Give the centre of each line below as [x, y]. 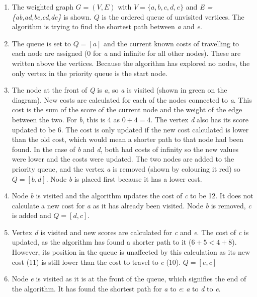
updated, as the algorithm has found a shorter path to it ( [102, 242]
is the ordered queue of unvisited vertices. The [173, 16]
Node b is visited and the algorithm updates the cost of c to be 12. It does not [133, 196]
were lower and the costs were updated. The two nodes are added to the [123, 159]
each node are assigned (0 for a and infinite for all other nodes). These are [126, 53]
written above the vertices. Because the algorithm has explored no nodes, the [131, 63]
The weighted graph [42, 7]
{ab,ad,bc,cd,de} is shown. [52, 16]
